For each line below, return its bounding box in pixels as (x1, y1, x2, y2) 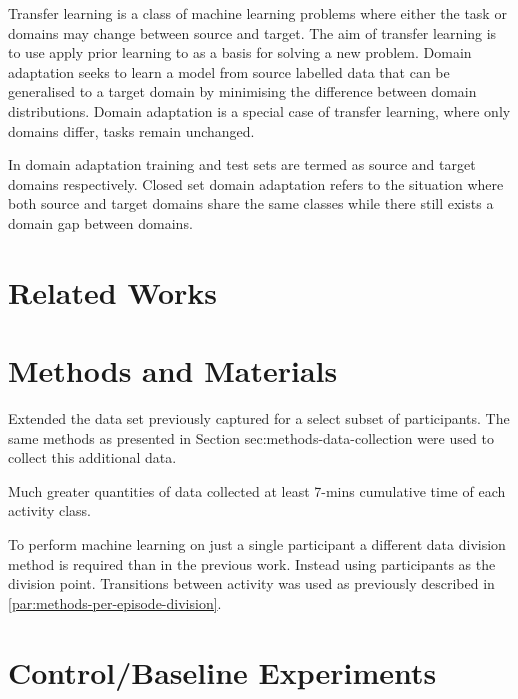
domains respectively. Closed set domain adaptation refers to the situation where (8, 173, 504, 194)
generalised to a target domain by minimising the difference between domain (8, 81, 477, 102)
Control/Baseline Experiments (8, 651, 437, 692)
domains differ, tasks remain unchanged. (8, 120, 255, 141)
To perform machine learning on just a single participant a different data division (8, 534, 506, 554)
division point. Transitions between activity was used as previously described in (8, 573, 495, 594)
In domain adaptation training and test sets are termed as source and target (8, 154, 476, 175)
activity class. (8, 500, 91, 521)
